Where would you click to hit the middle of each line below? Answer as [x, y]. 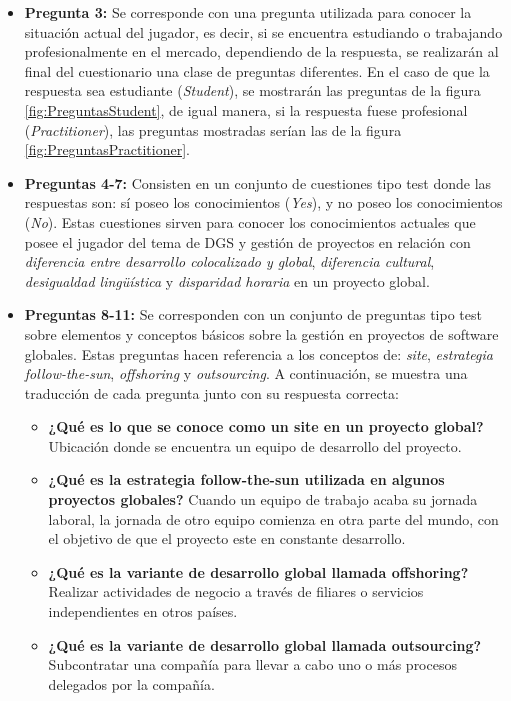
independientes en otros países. [143, 611]
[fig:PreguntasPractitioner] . [107, 149]
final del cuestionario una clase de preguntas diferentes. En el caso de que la [257, 70]
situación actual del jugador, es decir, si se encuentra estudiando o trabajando [263, 31]
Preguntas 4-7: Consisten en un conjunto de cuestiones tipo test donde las [258, 182]
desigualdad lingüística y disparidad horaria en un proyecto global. [227, 280]
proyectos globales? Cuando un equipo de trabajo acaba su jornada [263, 499]
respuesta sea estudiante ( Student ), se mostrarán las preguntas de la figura [252, 90]
